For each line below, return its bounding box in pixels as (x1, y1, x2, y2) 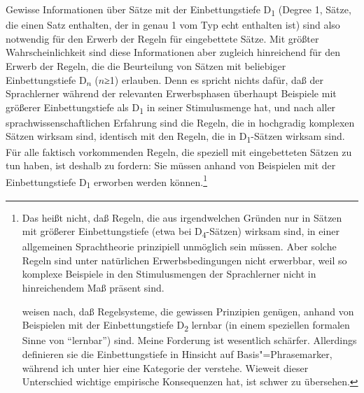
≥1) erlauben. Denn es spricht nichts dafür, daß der (104, 72, 323, 87)
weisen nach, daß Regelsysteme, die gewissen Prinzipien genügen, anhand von (22, 303, 354, 318)
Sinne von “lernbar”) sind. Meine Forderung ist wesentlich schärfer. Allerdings (22, 333, 357, 348)
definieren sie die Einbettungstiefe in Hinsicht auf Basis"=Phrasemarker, (22, 346, 332, 361)
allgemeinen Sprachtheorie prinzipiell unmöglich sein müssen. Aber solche (22, 239, 337, 254)
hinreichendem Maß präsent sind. (22, 280, 164, 294)
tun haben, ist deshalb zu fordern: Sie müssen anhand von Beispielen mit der (6, 158, 336, 173)
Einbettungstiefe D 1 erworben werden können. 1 (6, 172, 208, 191)
